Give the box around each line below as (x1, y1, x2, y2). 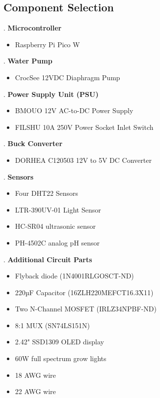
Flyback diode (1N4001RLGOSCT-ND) (15, 271, 134, 281)
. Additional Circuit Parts (3, 254, 92, 264)
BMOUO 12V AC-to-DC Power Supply (15, 105, 133, 116)
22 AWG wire (15, 386, 56, 397)
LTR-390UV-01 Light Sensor (15, 204, 101, 214)
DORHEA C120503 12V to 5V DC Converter (15, 154, 152, 165)
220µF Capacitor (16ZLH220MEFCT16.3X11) (15, 287, 154, 297)
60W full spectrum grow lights (15, 353, 107, 364)
